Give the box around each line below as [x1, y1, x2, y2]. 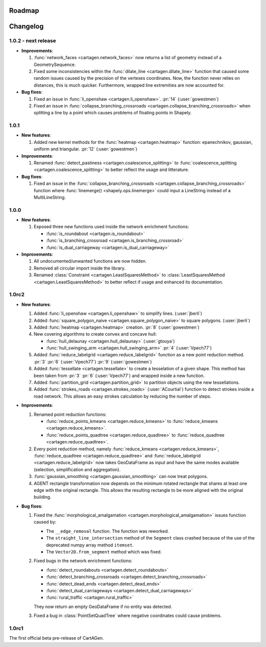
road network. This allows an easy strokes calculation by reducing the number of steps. [33, 393, 212, 399]
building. [33, 494, 52, 500]
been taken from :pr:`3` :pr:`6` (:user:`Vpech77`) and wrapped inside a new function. [33, 373, 205, 378]
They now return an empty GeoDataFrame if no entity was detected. [33, 604, 172, 610]
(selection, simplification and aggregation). [33, 466, 121, 473]
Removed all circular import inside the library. [33, 265, 126, 271]
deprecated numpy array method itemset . [46, 542, 134, 548]
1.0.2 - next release [9, 37, 56, 44]
